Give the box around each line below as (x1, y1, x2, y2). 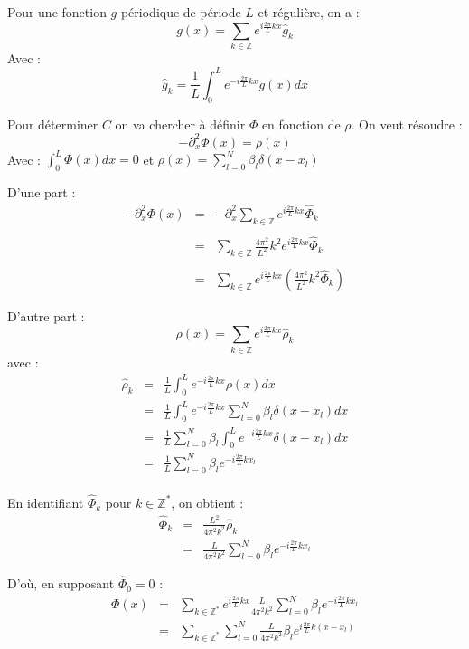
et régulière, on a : (258, 3, 360, 21)
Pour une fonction (7, 3, 107, 21)
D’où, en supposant (7, 574, 115, 593)
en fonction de (261, 114, 341, 133)
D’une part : (7, 183, 76, 202)
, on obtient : (171, 492, 244, 511)
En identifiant (7, 492, 84, 511)
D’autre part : (7, 306, 85, 325)
